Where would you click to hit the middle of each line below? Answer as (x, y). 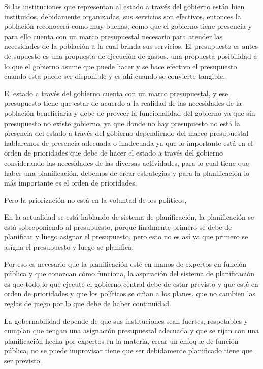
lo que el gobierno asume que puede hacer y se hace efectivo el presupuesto (121, 66)
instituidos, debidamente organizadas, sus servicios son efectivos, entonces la (123, 16)
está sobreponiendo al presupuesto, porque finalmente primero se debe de (118, 226)
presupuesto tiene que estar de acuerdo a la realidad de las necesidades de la (123, 103)
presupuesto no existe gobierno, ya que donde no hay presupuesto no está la (122, 123)
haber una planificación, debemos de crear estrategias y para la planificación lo (127, 173)
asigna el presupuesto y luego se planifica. (69, 247)
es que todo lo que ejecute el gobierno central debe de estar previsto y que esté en (131, 283)
